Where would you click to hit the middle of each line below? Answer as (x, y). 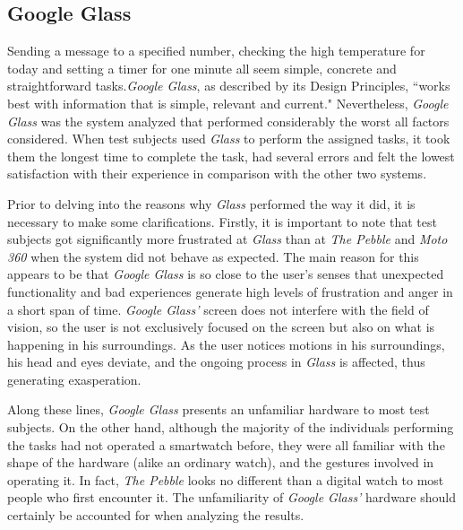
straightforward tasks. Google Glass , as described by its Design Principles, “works (229, 86)
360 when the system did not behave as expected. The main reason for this (213, 256)
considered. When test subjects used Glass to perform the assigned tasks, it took (229, 139)
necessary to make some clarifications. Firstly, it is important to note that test (222, 221)
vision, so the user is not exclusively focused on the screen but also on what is (221, 327)
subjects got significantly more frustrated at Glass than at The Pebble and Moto (227, 239)
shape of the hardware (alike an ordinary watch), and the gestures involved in (221, 462)
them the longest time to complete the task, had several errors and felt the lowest (231, 156)
